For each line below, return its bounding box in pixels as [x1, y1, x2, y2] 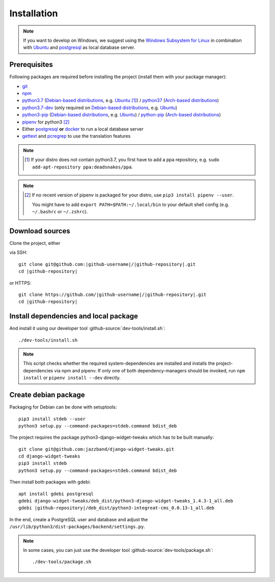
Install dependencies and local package [9, 312, 139, 321]
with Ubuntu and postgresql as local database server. [23, 44, 135, 50]
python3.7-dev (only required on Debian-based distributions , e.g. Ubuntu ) [22, 105, 178, 111]
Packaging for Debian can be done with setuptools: [9, 404, 117, 410]
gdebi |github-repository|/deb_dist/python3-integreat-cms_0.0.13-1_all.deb [18, 505, 215, 511]
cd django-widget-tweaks [18, 453, 80, 459]
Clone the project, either [9, 240, 61, 246]
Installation [9, 8, 58, 19]
